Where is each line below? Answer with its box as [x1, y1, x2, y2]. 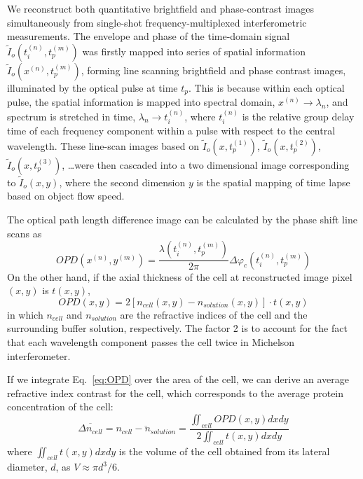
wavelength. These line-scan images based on [7, 138, 200, 153]
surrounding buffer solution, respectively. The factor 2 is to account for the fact [7, 321, 348, 335]
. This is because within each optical [188, 80, 345, 95]
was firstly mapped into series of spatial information [82, 43, 306, 58]
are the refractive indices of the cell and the [120, 307, 308, 321]
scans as [7, 225, 42, 240]
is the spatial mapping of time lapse [196, 174, 350, 189]
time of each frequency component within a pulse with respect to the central [7, 123, 336, 138]
